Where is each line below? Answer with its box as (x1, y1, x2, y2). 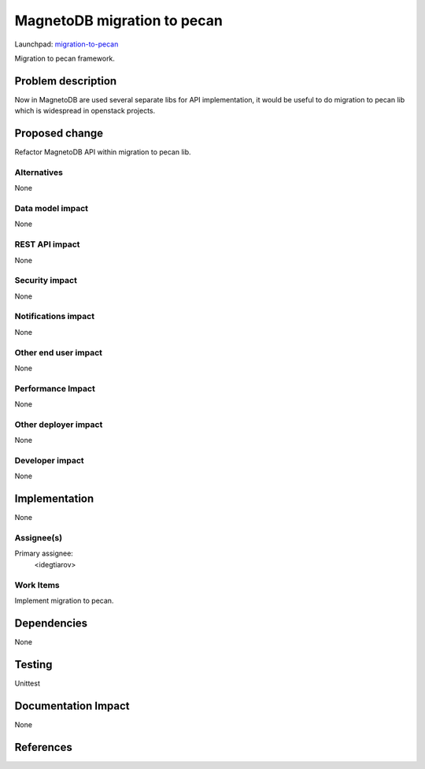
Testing (14, 658, 53, 671)
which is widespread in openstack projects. (14, 106, 156, 116)
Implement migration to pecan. (14, 596, 114, 605)
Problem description (14, 74, 117, 87)
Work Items (14, 579, 60, 590)
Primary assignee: (14, 548, 74, 559)
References (14, 741, 72, 754)
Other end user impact (14, 347, 102, 358)
